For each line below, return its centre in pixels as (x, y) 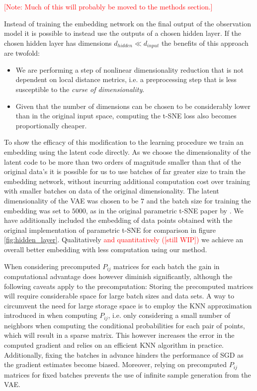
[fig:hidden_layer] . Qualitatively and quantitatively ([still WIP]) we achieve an (124, 240)
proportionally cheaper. (51, 125)
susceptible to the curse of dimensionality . (80, 89)
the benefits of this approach (205, 43)
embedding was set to (37, 210)
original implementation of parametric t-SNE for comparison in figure (110, 230)
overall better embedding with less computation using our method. (106, 249)
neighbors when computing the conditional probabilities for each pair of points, (125, 325)
